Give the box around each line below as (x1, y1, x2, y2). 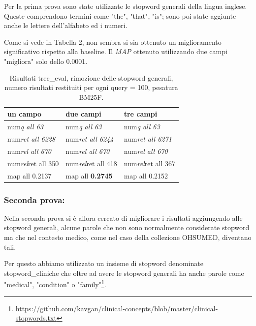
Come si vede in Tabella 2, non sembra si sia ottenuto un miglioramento (4, 36, 222, 47)
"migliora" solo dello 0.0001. (4, 56, 88, 66)
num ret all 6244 (65, 134, 114, 144)
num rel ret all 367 (124, 158, 175, 168)
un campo (7, 109, 42, 119)
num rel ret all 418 (65, 158, 117, 168)
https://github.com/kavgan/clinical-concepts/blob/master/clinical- (15, 303, 218, 313)
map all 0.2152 (124, 170, 168, 180)
